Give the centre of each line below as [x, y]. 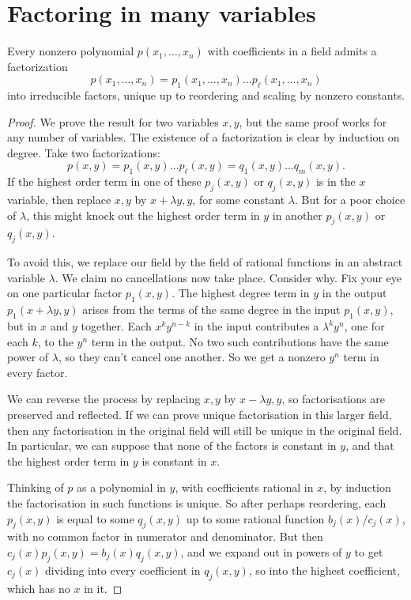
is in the [336, 181]
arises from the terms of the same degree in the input [211, 309]
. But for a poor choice [350, 200]
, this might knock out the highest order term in [143, 215]
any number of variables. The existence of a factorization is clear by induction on [204, 137]
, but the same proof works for [313, 121]
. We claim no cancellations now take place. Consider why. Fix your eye [228, 277]
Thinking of [36, 487]
